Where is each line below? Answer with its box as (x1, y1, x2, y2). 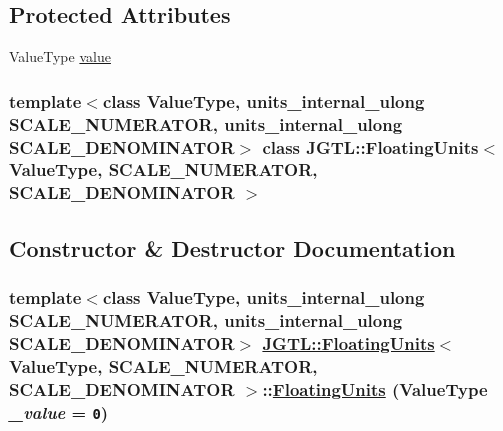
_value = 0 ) (9, 399, 109, 424)
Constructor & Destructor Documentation (9, 232, 456, 263)
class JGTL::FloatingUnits (262, 134, 479, 159)
